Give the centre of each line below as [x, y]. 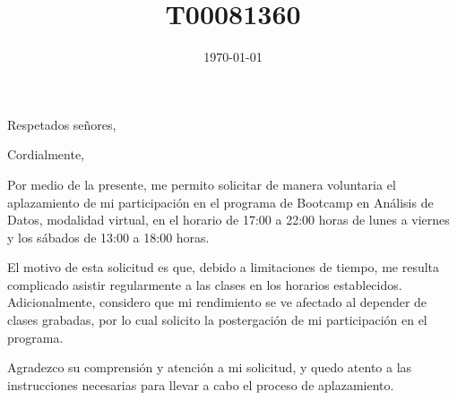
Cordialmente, [46, 154]
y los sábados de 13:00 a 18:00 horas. [108, 237]
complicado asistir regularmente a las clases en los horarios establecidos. [205, 284]
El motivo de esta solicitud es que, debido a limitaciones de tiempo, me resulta [224, 267]
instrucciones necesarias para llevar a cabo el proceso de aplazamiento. [201, 384]
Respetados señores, [62, 124]
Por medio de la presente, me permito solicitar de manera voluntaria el [202, 184]
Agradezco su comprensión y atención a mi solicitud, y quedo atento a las [210, 367]
